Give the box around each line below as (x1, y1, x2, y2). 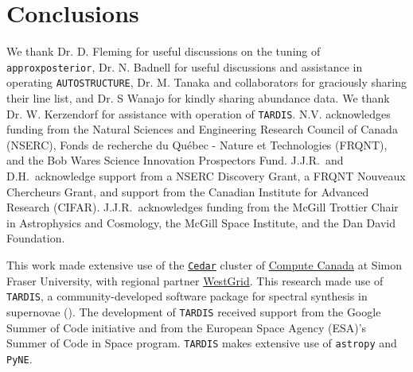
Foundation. (6, 230, 65, 246)
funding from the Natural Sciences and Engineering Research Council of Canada (6, 121, 398, 138)
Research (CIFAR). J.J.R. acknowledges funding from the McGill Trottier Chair (6, 199, 399, 215)
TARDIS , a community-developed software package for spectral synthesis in (6, 288, 368, 304)
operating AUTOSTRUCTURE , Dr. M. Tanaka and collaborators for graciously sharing (6, 74, 407, 91)
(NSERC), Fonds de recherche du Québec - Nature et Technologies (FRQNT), (6, 136, 388, 153)
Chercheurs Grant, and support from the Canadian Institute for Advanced (6, 183, 369, 200)
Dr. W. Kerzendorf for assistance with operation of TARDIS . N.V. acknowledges (6, 105, 391, 122)
